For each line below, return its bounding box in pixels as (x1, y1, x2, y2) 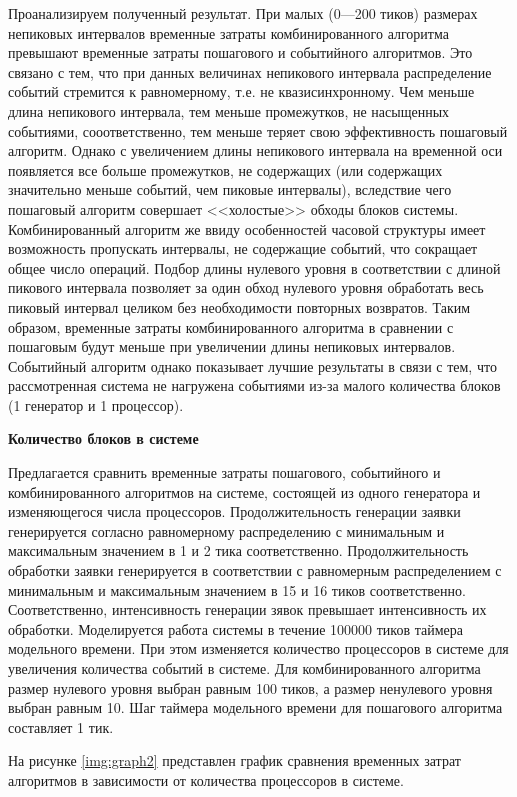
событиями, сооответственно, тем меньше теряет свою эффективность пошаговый (8, 120, 508, 141)
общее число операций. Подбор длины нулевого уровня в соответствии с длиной (8, 257, 501, 278)
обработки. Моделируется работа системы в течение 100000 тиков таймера (8, 618, 463, 639)
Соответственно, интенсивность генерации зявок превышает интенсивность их (8, 599, 487, 620)
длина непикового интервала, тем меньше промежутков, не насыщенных (8, 100, 450, 121)
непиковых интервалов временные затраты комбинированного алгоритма (8, 22, 449, 43)
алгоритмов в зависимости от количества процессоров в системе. (8, 769, 404, 790)
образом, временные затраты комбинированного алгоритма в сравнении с (8, 316, 454, 337)
